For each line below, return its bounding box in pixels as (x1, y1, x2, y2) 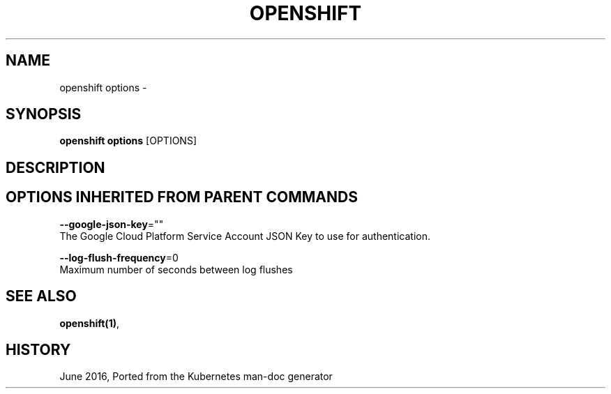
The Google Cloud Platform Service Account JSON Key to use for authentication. (59, 229, 431, 242)
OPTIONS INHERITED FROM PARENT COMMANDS (6, 188, 358, 206)
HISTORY (6, 340, 71, 358)
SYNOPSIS (6, 105, 82, 123)
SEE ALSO (6, 287, 77, 305)
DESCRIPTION (6, 158, 105, 176)
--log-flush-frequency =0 (59, 251, 179, 264)
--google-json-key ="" (59, 218, 164, 230)
